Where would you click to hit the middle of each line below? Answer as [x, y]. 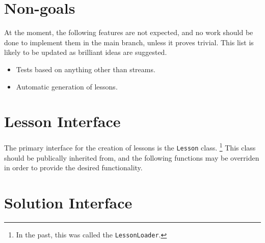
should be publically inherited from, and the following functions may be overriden [132, 157]
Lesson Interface [62, 121]
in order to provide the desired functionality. [73, 168]
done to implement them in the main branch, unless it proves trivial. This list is [129, 42]
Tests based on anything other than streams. [86, 69]
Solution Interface [68, 202]
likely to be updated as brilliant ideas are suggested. [86, 52]
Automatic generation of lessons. [67, 86]
